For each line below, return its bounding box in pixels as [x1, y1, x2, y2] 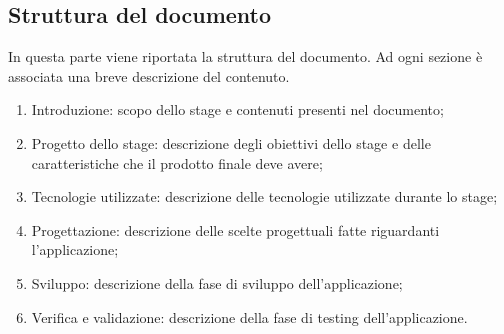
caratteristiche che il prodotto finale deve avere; [31, 152, 323, 173]
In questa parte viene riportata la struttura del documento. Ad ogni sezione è [8, 46, 483, 67]
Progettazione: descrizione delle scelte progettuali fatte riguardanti [31, 219, 440, 240]
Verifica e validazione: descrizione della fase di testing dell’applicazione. [31, 306, 468, 327]
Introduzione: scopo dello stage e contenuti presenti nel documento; [31, 99, 444, 120]
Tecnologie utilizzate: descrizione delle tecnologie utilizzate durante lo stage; [31, 186, 498, 207]
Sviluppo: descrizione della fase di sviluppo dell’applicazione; [31, 272, 403, 293]
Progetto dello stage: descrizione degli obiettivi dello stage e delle [31, 132, 431, 153]
